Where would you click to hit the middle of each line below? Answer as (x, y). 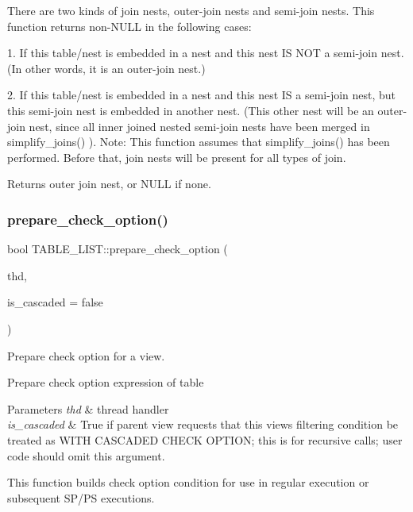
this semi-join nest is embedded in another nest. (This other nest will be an (191, 110)
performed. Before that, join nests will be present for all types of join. (177, 157)
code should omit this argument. (86, 455)
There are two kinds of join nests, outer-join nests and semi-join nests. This (191, 10)
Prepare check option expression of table (106, 382)
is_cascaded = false (55, 302)
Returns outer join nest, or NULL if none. (109, 184)
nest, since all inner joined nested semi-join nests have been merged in (199, 126)
